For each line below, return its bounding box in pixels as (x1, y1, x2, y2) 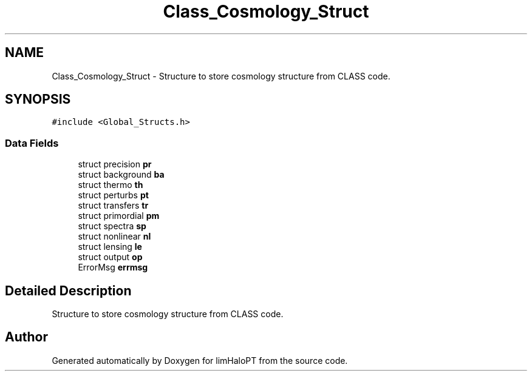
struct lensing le (78, 241, 142, 252)
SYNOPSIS (5, 92, 71, 107)
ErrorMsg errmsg (78, 262, 148, 273)
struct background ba (78, 169, 165, 180)
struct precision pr (78, 159, 152, 170)
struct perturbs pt (78, 190, 149, 201)
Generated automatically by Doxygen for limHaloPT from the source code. (52, 355, 348, 366)
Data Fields (5, 136, 59, 149)
